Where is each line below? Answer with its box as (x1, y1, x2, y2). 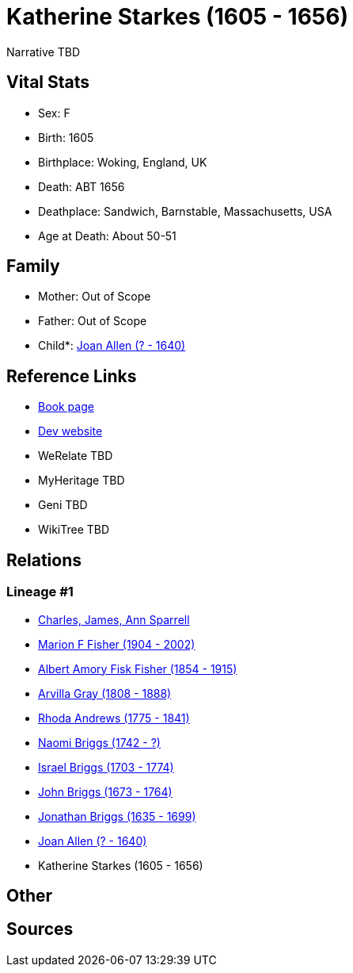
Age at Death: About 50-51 (38, 228, 176, 243)
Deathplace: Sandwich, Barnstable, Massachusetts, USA (38, 204, 332, 218)
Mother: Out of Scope (38, 289, 151, 304)
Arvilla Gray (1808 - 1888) (38, 686, 172, 700)
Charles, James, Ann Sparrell (38, 612, 190, 626)
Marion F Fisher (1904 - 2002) (38, 637, 195, 651)
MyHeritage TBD (38, 473, 125, 488)
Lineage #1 (6, 584, 74, 600)
